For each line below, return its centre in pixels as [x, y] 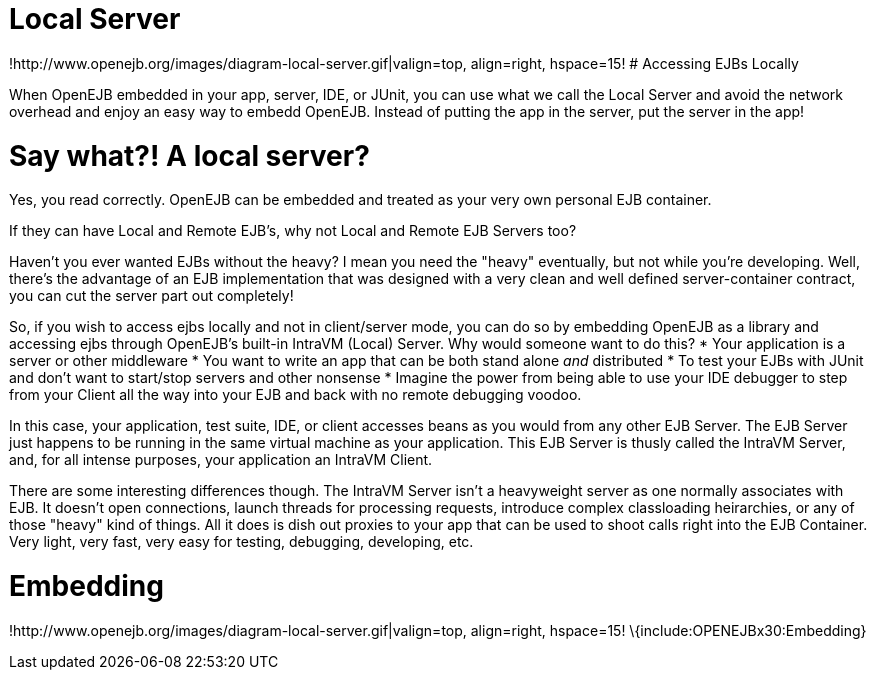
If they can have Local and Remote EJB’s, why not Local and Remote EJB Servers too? [293, 231]
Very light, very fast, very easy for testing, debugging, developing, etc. [241, 542]
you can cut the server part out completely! [151, 296]
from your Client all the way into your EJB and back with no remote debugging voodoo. [295, 395]
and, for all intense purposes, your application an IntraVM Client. [221, 460]
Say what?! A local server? [189, 155]
